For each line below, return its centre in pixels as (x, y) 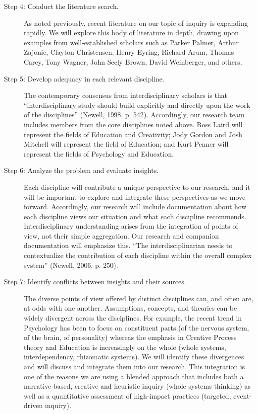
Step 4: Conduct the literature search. (61, 6)
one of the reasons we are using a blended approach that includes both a (134, 376)
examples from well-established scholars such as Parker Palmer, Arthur (131, 42)
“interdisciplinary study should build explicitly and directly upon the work (137, 105)
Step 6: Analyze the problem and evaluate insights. (81, 170)
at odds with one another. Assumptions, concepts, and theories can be (130, 308)
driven (33, 405)
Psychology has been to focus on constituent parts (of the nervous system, (136, 327)
